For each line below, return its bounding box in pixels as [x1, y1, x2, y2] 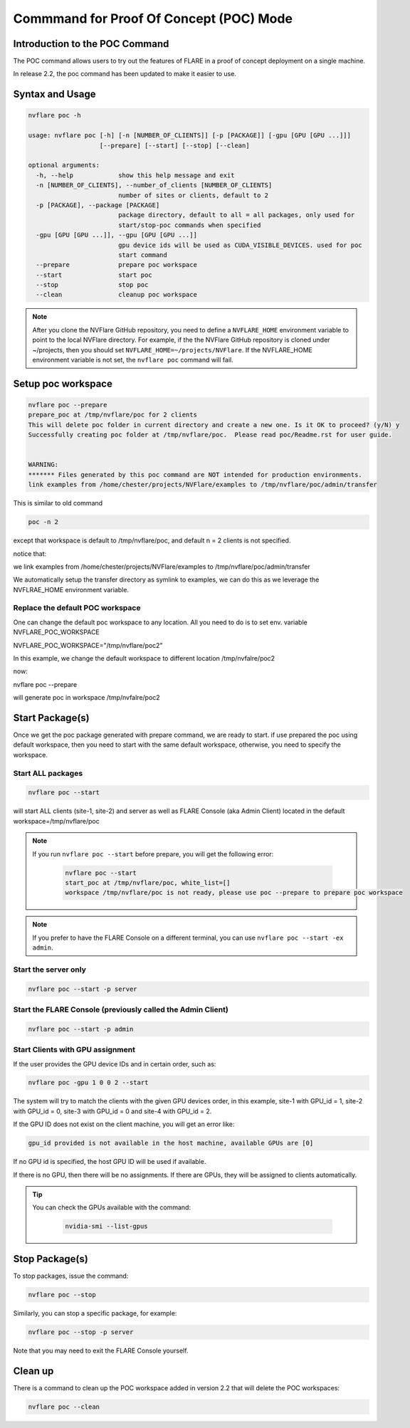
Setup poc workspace [13, 377, 113, 389]
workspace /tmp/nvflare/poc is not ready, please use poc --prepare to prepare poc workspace [65, 888, 404, 897]
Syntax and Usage [13, 88, 96, 100]
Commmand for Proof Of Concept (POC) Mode [13, 11, 293, 26]
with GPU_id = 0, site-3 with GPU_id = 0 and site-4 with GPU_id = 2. [13, 1107, 212, 1115]
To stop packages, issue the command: [13, 1271, 129, 1280]
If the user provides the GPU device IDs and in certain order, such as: [13, 1059, 216, 1068]
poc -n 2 [28, 518, 59, 526]
